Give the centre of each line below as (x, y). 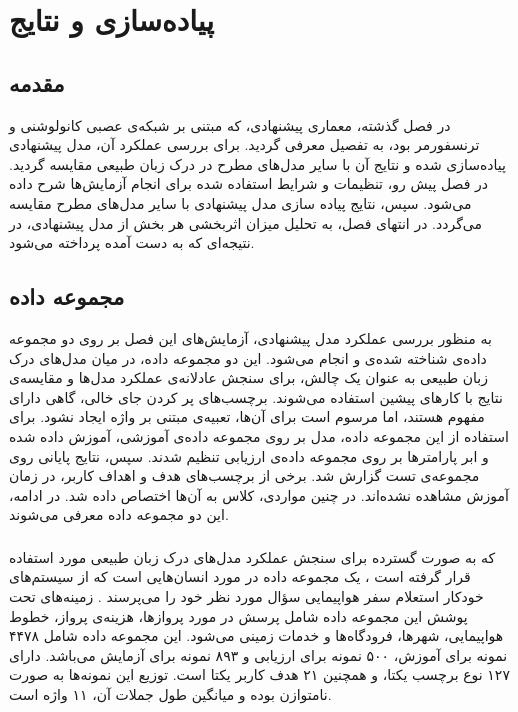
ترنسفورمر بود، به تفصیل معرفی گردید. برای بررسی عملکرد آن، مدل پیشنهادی (244, 144)
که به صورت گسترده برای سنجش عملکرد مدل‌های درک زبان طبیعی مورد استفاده (252, 556)
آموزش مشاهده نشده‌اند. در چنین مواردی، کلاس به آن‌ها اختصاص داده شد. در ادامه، (259, 494)
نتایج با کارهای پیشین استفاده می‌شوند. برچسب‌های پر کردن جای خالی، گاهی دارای (256, 396)
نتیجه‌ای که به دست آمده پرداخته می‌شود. (132, 242)
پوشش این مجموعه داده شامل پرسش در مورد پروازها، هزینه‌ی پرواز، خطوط (238, 615)
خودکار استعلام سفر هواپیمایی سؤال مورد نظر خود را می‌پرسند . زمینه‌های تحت (246, 595)
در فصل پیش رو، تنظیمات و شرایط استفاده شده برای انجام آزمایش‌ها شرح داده (249, 183)
